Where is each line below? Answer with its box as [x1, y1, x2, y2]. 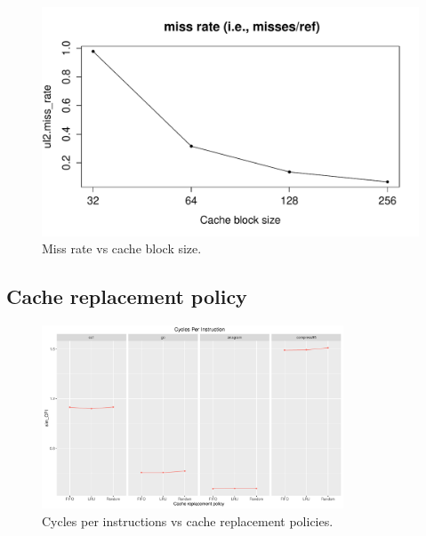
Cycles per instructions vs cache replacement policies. [42, 511, 334, 530]
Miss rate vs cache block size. [42, 239, 202, 258]
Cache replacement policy [6, 283, 247, 310]
